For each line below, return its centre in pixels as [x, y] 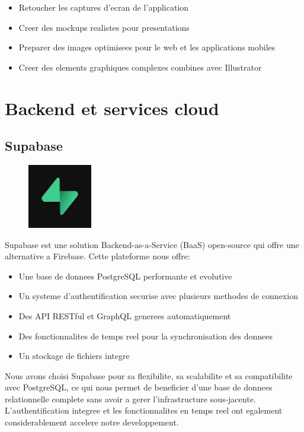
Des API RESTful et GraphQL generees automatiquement [125, 315]
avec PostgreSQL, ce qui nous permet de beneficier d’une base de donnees [139, 387]
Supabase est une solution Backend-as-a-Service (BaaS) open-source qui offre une [152, 244]
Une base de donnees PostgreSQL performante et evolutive [125, 276]
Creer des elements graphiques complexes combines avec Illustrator [140, 67]
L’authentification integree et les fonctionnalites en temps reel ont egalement [144, 410]
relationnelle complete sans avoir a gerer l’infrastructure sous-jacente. [130, 398]
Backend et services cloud [112, 108]
